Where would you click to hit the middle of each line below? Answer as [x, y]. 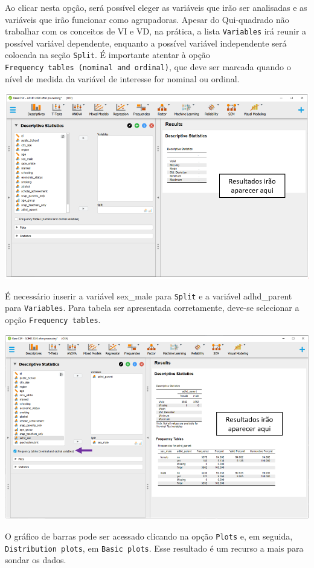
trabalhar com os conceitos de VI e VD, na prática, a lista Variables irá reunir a [156, 31]
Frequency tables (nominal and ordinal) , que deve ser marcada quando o [148, 67]
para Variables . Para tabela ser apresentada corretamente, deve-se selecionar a [152, 308]
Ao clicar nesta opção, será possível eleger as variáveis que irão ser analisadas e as [156, 7]
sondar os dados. [36, 560]
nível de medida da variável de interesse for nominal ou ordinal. [122, 78]
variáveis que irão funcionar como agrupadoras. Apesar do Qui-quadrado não [147, 19]
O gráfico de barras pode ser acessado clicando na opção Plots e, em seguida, [149, 536]
